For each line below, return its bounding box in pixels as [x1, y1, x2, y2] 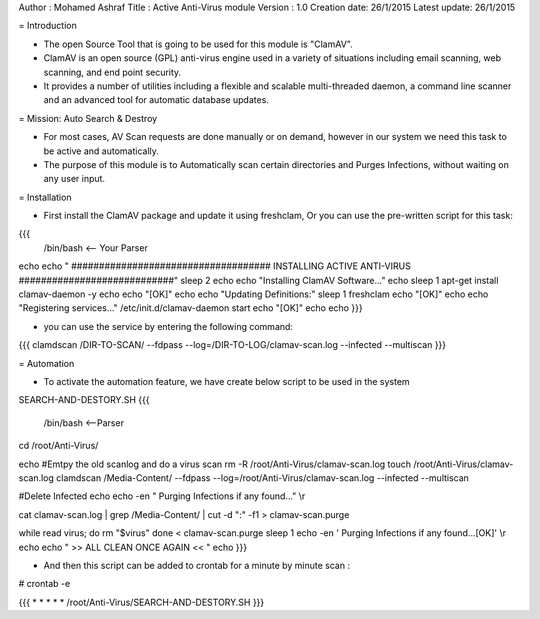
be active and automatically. [43, 145, 160, 157]
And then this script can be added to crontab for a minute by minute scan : [43, 559, 350, 571]
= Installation [18, 191, 72, 203]
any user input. [43, 173, 105, 185]
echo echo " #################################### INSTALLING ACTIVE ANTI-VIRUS [18, 260, 412, 272]
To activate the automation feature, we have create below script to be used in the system [43, 375, 410, 387]
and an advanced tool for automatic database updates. [43, 94, 270, 106]
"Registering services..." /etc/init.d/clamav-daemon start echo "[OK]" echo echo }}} [18, 302, 364, 314]
